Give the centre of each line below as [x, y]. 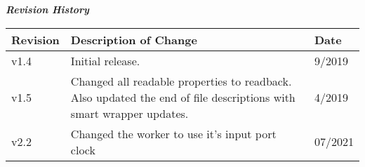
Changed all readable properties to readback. [181, 81]
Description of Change [134, 39]
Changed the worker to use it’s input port [173, 133]
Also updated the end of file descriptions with [183, 97]
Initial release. [105, 60]
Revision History [47, 9]
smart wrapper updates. [130, 113]
